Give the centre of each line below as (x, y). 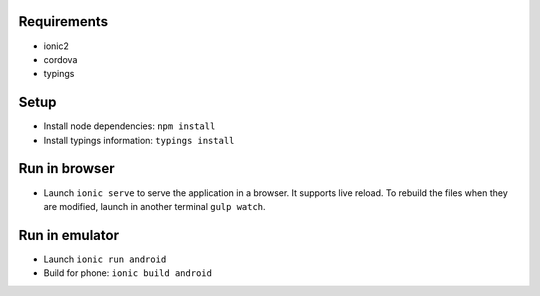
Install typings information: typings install (139, 140)
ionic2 (56, 46)
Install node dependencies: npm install (129, 126)
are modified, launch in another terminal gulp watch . (154, 206)
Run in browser (66, 168)
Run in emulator (69, 235)
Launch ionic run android (105, 259)
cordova (60, 59)
